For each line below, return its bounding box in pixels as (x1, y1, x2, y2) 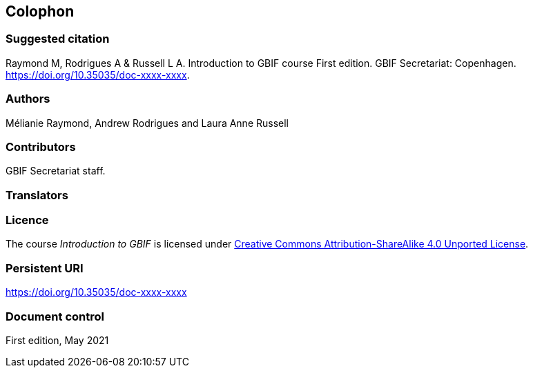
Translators (6, 188, 68, 202)
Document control (6, 309, 104, 323)
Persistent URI (6, 261, 84, 275)
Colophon (6, 3, 75, 20)
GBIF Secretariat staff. (6, 165, 106, 177)
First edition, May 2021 (6, 334, 109, 346)
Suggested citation (6, 32, 110, 46)
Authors (6, 92, 50, 106)
